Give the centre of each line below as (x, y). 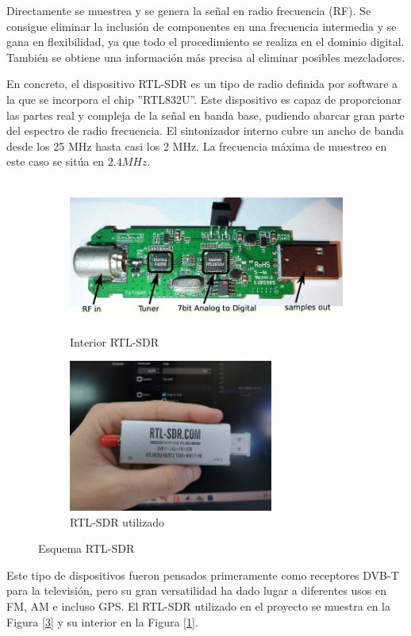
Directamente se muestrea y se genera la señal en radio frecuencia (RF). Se (189, 10)
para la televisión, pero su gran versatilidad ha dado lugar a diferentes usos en (197, 590)
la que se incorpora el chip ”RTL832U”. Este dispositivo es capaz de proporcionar (204, 99)
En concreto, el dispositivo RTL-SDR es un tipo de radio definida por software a (202, 84)
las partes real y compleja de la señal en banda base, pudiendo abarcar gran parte (205, 115)
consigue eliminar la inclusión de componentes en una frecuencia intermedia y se (202, 26)
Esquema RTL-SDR (86, 548)
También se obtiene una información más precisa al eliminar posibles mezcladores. (206, 57)
